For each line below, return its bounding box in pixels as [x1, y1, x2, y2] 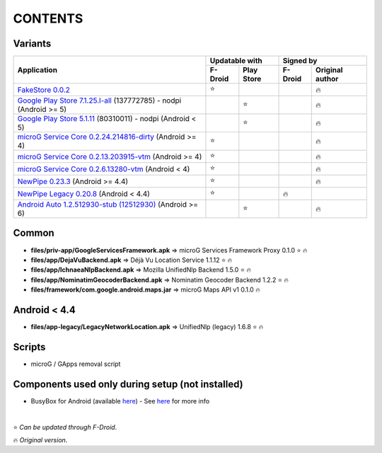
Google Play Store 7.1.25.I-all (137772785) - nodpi [17, 96, 182, 105]
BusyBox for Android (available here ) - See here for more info [30, 396, 210, 405]
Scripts [13, 340, 46, 353]
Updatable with [209, 56, 262, 66]
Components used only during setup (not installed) [13, 378, 243, 390]
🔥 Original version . [13, 436, 68, 445]
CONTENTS [13, 11, 83, 26]
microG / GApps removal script [30, 360, 121, 368]
